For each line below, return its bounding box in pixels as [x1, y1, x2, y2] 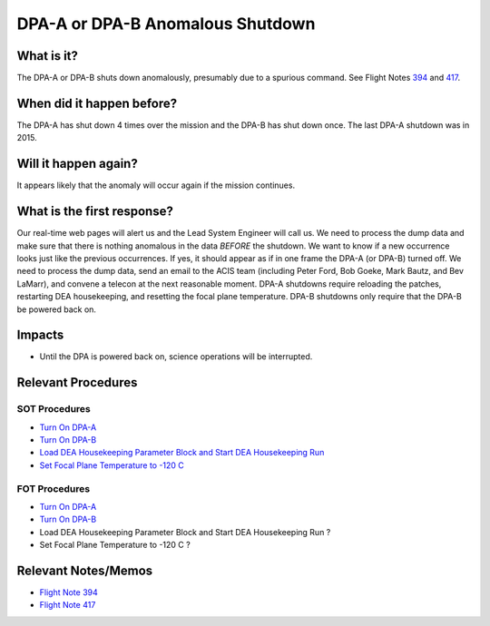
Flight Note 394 [39, 586, 99, 598]
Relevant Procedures [16, 375, 138, 390]
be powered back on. [16, 304, 97, 315]
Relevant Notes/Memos [16, 562, 153, 578]
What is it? [16, 48, 79, 64]
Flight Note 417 [39, 600, 96, 611]
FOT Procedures [16, 482, 91, 494]
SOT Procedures [16, 403, 91, 416]
